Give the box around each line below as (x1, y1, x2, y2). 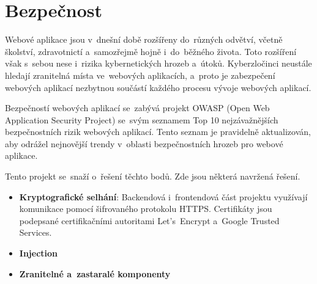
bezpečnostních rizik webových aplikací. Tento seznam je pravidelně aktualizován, (5, 125, 311, 138)
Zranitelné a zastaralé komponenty (19, 267, 171, 280)
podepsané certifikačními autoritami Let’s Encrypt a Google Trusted (19, 214, 280, 227)
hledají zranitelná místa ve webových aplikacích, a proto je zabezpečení (5, 68, 275, 81)
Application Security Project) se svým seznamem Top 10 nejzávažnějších (5, 113, 278, 126)
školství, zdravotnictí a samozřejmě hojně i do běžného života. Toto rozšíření (5, 45, 297, 57)
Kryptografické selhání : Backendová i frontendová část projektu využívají (19, 190, 308, 203)
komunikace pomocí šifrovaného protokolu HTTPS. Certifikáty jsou (19, 202, 272, 215)
